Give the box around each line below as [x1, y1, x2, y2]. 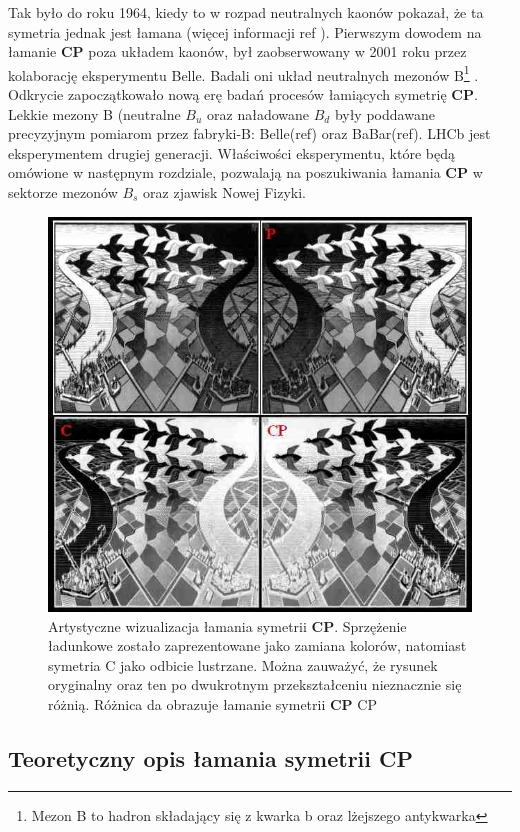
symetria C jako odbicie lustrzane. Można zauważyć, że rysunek [48, 654, 438, 675]
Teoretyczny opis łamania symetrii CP [8, 743, 414, 774]
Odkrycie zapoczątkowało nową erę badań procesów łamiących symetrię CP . [8, 84, 478, 105]
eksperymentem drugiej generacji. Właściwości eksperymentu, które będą [8, 142, 455, 163]
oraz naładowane [207, 103, 310, 124]
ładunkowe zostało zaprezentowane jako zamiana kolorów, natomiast [48, 635, 467, 656]
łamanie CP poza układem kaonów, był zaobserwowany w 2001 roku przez [8, 41, 467, 62]
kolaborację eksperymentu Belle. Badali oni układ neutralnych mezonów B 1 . [8, 61, 479, 85]
